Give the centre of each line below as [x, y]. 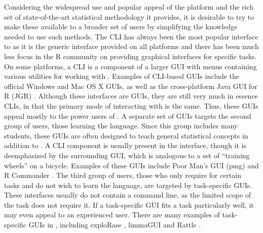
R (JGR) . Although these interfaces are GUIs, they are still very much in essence [131, 96]
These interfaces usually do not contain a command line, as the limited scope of [128, 195]
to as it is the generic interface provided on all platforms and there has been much [131, 46]
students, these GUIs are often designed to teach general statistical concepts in [126, 135]
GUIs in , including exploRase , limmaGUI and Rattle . [115, 225]
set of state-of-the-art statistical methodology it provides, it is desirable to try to [129, 16]
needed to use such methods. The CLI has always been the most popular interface [131, 36]
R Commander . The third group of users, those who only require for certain [123, 175]
